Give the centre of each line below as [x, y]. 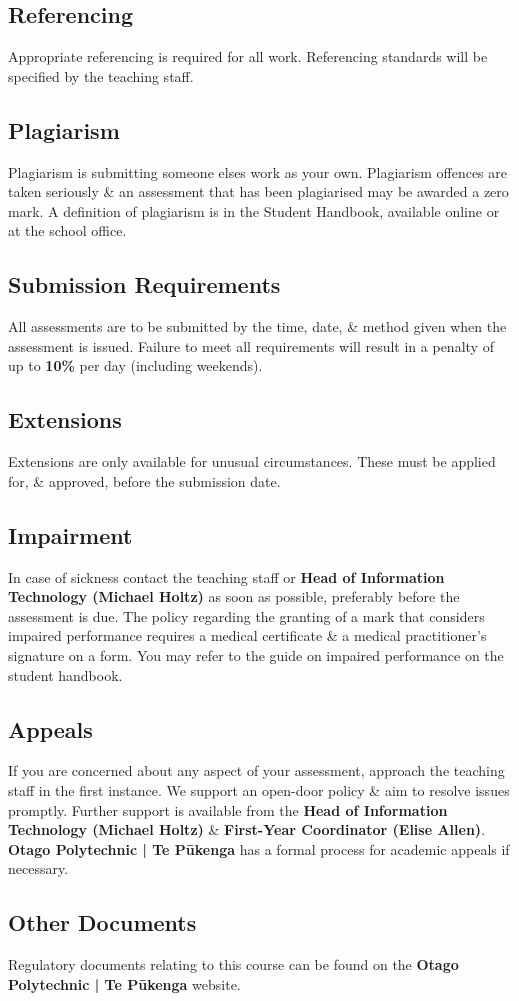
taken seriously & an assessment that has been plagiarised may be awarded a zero [258, 191]
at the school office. [67, 230]
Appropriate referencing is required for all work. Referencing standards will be [248, 56]
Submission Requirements [144, 284]
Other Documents [102, 922]
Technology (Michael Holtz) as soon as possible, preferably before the [234, 596]
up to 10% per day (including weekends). [135, 365]
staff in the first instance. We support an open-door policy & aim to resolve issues [259, 789]
